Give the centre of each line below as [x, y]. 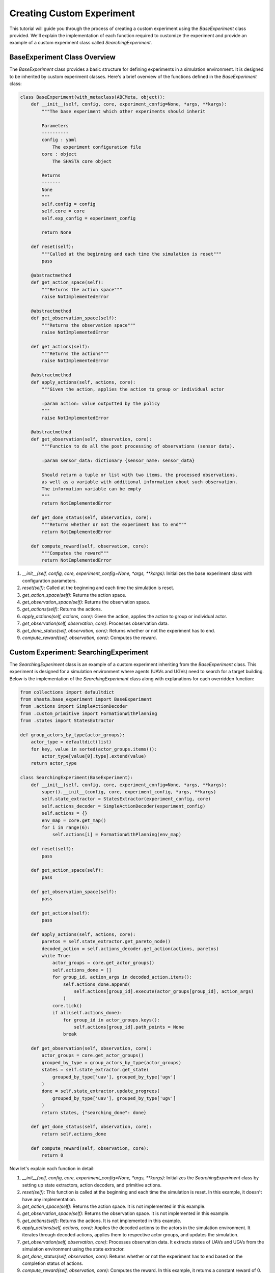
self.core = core [63, 211]
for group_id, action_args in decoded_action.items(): [122, 977]
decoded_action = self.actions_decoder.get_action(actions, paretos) [130, 949]
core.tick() [67, 1005]
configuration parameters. [50, 580]
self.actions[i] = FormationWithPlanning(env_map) [117, 835]
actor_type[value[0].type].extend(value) [94, 756]
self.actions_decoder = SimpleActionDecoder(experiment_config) [123, 806]
